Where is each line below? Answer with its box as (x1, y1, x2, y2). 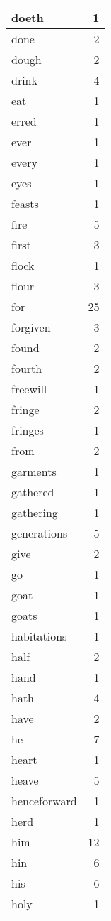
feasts (11, 195, 39, 212)
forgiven (11, 319, 51, 335)
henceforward (11, 792, 77, 809)
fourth (11, 360, 42, 376)
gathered (11, 484, 54, 500)
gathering (11, 504, 58, 521)
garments (11, 463, 57, 479)
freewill (11, 381, 47, 397)
